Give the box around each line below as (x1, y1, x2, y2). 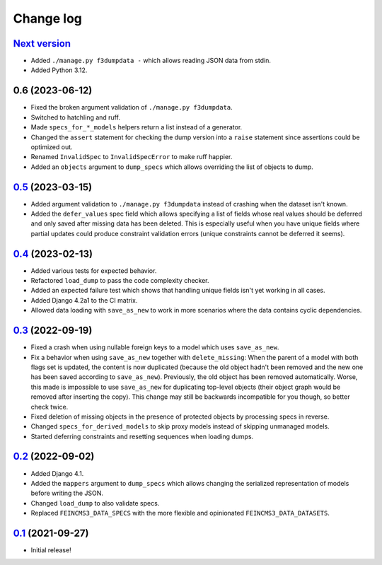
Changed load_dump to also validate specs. (30, 499, 160, 507)
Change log (13, 11, 83, 26)
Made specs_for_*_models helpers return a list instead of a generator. (30, 123, 243, 132)
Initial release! (30, 546, 71, 554)
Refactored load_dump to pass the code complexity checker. (30, 276, 209, 285)
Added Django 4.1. (30, 469, 84, 477)
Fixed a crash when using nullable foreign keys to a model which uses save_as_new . (30, 343, 279, 351)
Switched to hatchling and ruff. (30, 113, 120, 122)
